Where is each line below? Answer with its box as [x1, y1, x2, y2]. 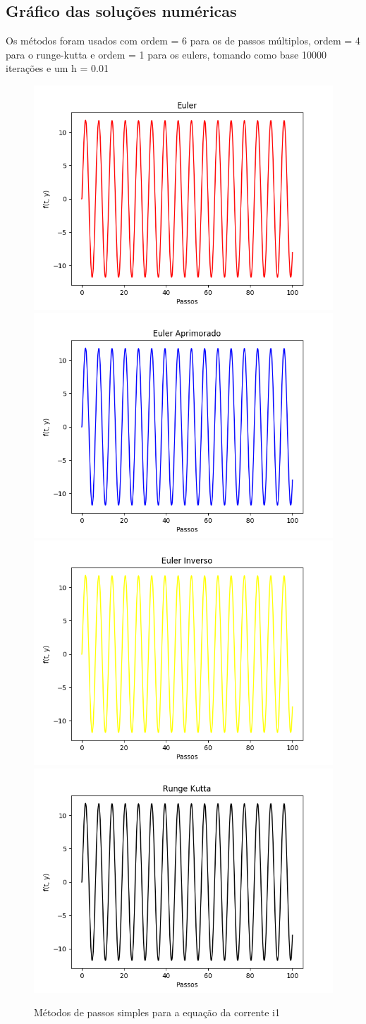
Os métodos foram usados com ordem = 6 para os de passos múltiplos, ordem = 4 [6, 33, 360, 48]
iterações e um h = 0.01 [6, 61, 109, 76]
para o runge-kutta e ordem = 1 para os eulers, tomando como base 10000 [6, 47, 327, 61]
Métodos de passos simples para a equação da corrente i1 [34, 1005, 280, 1020]
